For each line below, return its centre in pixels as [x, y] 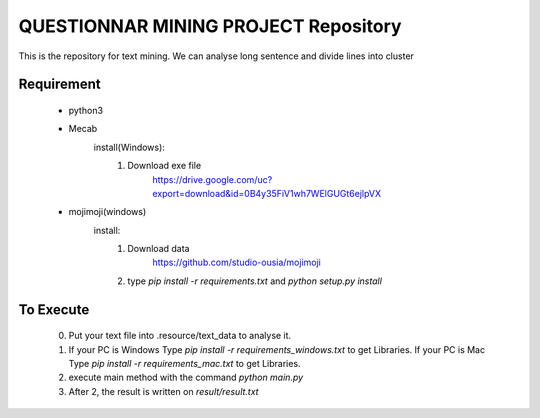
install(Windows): [129, 147]
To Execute [54, 309]
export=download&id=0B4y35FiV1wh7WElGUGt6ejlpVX [267, 193]
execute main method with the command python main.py [186, 377]
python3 [86, 110]
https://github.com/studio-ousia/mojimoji [237, 262]
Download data [158, 249]
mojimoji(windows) [107, 212]
